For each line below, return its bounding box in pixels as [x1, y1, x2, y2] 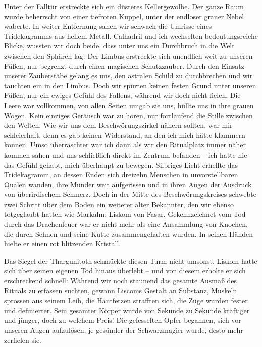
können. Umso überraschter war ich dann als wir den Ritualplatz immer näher [4, 139, 246, 150]
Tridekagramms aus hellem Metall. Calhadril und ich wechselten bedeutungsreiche [4, 30, 258, 41]
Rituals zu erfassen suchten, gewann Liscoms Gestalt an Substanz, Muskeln [4, 285, 237, 295]
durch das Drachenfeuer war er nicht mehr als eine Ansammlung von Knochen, [4, 219, 248, 229]
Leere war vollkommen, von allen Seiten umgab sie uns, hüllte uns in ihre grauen [4, 100, 254, 110]
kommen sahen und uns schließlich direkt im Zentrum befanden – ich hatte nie [4, 149, 247, 160]
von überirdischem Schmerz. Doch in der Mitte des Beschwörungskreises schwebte [4, 189, 257, 200]
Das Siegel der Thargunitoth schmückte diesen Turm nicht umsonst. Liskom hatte [4, 255, 257, 266]
